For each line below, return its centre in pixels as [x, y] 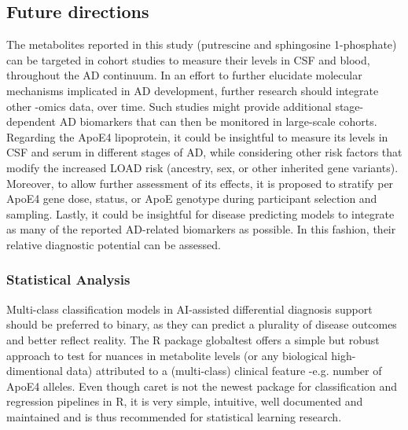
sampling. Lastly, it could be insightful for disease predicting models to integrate [200, 213]
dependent [31, 121]
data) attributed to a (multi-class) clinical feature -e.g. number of [224, 371]
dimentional [35, 371]
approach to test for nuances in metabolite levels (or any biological [167, 355]
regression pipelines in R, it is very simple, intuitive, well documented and [185, 401]
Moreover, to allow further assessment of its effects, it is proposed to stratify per [200, 183]
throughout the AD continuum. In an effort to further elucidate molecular [184, 75]
